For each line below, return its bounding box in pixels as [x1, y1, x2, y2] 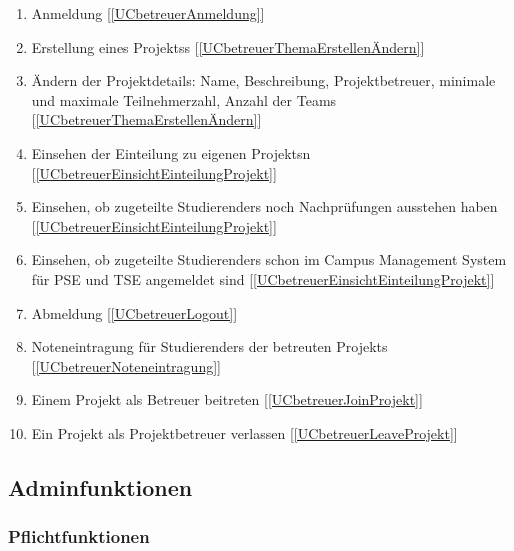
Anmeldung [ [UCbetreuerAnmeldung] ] [31, 3, 265, 23]
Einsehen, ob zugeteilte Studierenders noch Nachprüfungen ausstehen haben [31, 196, 498, 217]
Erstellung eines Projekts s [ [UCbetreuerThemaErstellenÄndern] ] [31, 36, 425, 57]
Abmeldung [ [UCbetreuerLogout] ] [31, 302, 238, 323]
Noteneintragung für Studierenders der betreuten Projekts [31, 336, 388, 357]
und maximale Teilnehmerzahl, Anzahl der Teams [31, 89, 337, 110]
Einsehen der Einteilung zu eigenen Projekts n [31, 142, 311, 163]
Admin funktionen [8, 471, 193, 502]
